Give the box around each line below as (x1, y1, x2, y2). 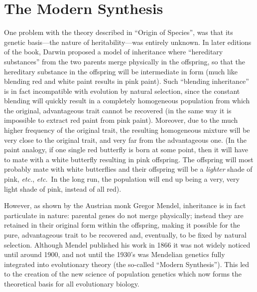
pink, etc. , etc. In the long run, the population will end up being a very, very (4, 174, 240, 184)
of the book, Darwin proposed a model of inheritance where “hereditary (4, 46, 223, 57)
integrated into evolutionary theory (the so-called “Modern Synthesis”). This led (4, 259, 250, 269)
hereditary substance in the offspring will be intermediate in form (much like (4, 66, 238, 76)
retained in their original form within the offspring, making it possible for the (4, 220, 240, 230)
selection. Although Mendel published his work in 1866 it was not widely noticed (4, 239, 251, 250)
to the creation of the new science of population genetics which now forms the (4, 269, 242, 279)
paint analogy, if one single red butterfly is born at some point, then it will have (4, 144, 248, 155)
